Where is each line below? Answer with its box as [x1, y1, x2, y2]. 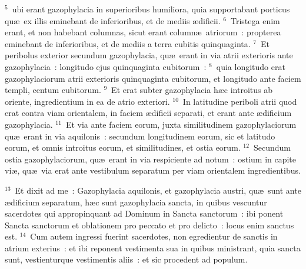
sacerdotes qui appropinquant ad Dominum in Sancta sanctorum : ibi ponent [5, 207, 284, 220]
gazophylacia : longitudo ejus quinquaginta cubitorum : [5, 60, 207, 72]
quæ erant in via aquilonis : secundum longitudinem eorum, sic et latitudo [5, 129, 275, 142]
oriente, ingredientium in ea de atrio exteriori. [5, 95, 170, 107]
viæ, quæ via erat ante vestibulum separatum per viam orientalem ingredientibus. [5, 164, 301, 177]
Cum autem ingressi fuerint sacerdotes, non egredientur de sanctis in [30, 230, 278, 243]
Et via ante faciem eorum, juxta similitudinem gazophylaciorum [65, 118, 297, 130]
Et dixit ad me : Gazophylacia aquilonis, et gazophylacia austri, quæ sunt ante [15, 184, 301, 196]
